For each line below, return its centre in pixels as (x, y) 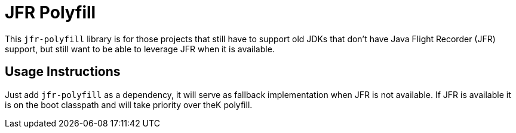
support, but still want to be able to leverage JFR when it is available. (140, 49)
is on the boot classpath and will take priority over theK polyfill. (129, 104)
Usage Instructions (63, 72)
